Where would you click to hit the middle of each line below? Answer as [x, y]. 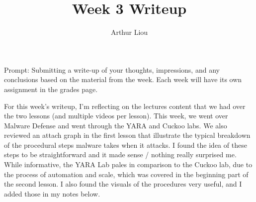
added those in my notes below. [52, 193]
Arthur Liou [129, 32]
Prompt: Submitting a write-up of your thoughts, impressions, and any [112, 69]
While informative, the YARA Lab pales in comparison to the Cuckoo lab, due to [128, 164]
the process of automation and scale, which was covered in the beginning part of [126, 174]
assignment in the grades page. [51, 89]
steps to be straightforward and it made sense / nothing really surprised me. [120, 154]
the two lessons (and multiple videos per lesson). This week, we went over [116, 116]
